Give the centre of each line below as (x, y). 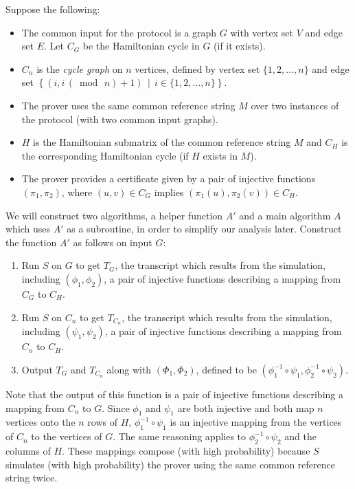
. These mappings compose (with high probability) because (186, 450)
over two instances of (295, 105)
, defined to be (226, 369)
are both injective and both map (246, 407)
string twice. (32, 478)
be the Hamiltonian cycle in (141, 46)
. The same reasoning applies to (180, 436)
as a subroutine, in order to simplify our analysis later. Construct (204, 229)
